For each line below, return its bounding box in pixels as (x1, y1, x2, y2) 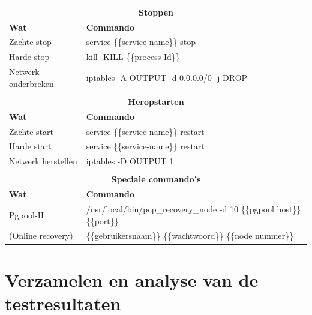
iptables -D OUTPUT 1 (86, 155, 174, 167)
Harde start (9, 140, 52, 152)
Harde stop (9, 50, 50, 63)
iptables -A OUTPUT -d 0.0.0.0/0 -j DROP (86, 71, 248, 83)
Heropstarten (128, 95, 184, 107)
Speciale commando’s (111, 173, 201, 185)
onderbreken (9, 77, 54, 89)
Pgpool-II (9, 208, 44, 221)
